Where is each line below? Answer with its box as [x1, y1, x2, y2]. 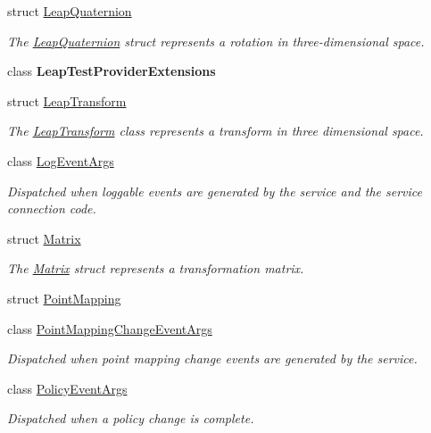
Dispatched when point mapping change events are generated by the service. [7, 349, 418, 368]
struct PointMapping [7, 288, 121, 307]
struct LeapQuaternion [7, 2, 132, 20]
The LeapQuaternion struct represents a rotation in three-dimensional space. [7, 31, 425, 50]
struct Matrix [7, 229, 81, 247]
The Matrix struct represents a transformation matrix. [7, 259, 304, 278]
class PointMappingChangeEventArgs [7, 319, 212, 337]
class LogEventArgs [7, 151, 114, 170]
